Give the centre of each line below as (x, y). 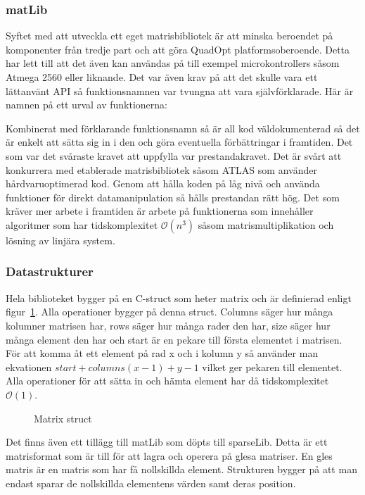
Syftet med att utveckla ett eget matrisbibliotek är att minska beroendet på (169, 36)
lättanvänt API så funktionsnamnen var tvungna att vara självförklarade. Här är (180, 90)
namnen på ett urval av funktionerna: (87, 105)
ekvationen (29, 366)
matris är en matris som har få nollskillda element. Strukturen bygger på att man (181, 469)
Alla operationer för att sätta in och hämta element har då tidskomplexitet (167, 381)
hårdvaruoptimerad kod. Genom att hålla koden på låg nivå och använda (163, 183)
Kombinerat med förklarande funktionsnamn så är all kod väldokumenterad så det (183, 128)
